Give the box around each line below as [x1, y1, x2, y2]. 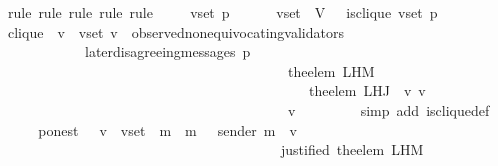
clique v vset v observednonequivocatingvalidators [7, 21, 344, 42]
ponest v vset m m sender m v [38, 119, 297, 140]
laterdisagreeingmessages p [84, 41, 251, 62]
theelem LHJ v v [308, 80, 426, 101]
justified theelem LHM [280, 139, 424, 160]
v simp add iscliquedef [287, 99, 490, 120]
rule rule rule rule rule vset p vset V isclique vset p [7, 2, 438, 22]
